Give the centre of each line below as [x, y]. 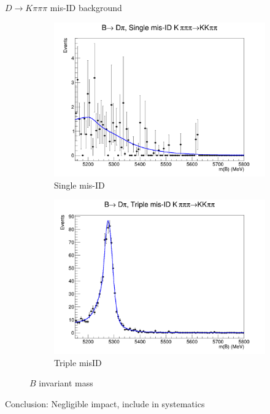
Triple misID [78, 362]
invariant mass [66, 383]
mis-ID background [86, 7]
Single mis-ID [79, 185]
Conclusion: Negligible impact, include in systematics [105, 403]
